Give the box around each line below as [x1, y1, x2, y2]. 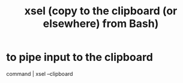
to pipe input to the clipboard [6, 51, 153, 64]
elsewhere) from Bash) [43, 17, 159, 30]
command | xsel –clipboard [6, 70, 73, 77]
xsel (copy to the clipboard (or [24, 4, 178, 18]
